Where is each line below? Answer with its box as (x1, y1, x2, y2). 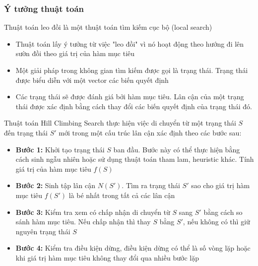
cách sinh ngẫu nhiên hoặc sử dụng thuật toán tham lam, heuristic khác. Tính (15, 154, 254, 164)
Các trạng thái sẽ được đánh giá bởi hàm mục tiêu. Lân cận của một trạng (15, 91, 244, 102)
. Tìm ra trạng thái (122, 180, 180, 191)
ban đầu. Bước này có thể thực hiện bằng (113, 144, 240, 154)
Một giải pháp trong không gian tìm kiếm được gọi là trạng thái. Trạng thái (15, 65, 248, 75)
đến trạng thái (4, 127, 48, 137)
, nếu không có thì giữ (183, 216, 250, 227)
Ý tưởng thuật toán (4, 2, 84, 14)
